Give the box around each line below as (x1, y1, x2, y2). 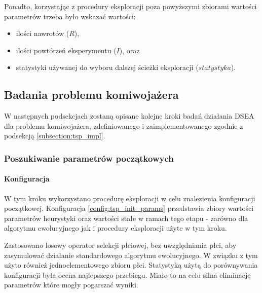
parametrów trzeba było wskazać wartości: (4, 11, 136, 21)
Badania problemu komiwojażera (4, 87, 179, 102)
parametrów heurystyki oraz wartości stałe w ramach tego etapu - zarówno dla (4, 212, 248, 223)
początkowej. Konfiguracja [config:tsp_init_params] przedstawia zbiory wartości (4, 203, 254, 213)
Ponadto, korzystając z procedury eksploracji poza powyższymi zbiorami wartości (4, 1, 257, 11)
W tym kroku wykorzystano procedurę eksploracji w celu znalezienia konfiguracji (4, 193, 255, 203)
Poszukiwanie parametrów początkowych (4, 152, 174, 164)
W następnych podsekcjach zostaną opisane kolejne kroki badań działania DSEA (4, 111, 254, 121)
